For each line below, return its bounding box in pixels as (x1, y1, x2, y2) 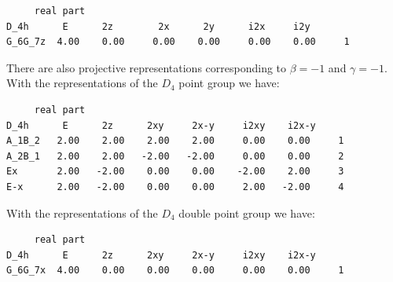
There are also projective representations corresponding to (6, 59, 287, 75)
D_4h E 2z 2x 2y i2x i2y (6, 20, 310, 32)
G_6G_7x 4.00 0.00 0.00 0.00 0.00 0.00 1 (6, 265, 344, 277)
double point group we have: (178, 204, 315, 221)
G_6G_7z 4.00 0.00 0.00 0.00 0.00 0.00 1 (6, 36, 350, 48)
